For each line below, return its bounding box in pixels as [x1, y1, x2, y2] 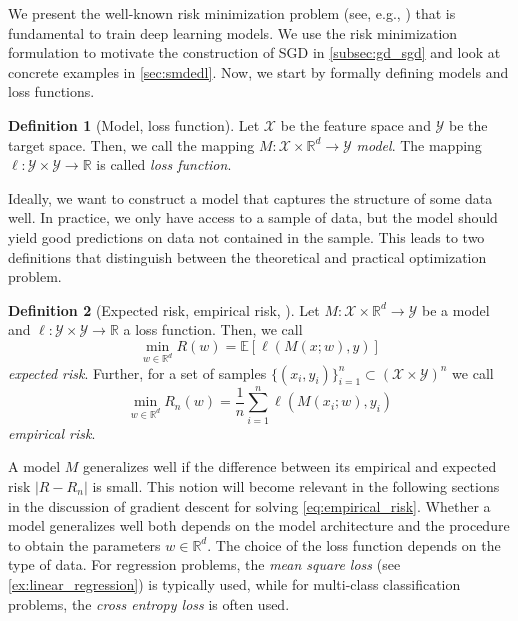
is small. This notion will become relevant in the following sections [92, 476, 500, 496]
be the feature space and [280, 114, 431, 135]
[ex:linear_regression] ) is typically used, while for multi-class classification [8, 573, 461, 594]
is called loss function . [96, 154, 232, 175]
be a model [422, 299, 490, 320]
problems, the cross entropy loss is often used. [8, 593, 290, 614]
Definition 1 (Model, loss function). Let [8, 114, 260, 135]
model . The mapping [356, 134, 482, 155]
